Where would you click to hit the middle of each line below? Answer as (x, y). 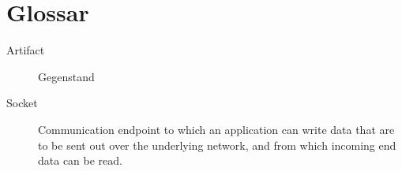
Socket (22, 103)
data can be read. (80, 160)
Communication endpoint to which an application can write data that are (216, 129)
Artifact (26, 50)
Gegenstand (66, 76)
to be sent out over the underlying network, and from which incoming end (217, 145)
